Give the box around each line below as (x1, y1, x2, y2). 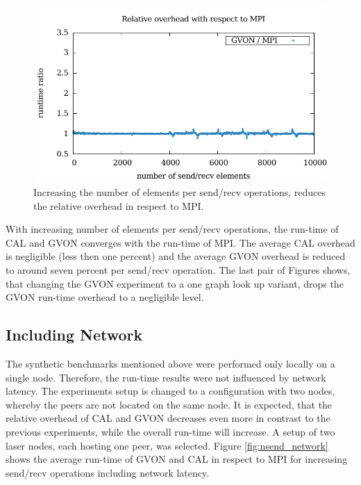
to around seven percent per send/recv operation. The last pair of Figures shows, (6, 262, 351, 277)
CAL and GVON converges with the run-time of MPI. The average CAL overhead (6, 235, 355, 249)
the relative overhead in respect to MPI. (33, 198, 204, 213)
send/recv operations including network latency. (6, 465, 210, 479)
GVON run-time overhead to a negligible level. (6, 290, 204, 304)
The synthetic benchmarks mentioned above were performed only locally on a (6, 356, 335, 370)
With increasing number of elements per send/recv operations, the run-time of (6, 222, 339, 236)
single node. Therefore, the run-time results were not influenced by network (6, 370, 326, 384)
